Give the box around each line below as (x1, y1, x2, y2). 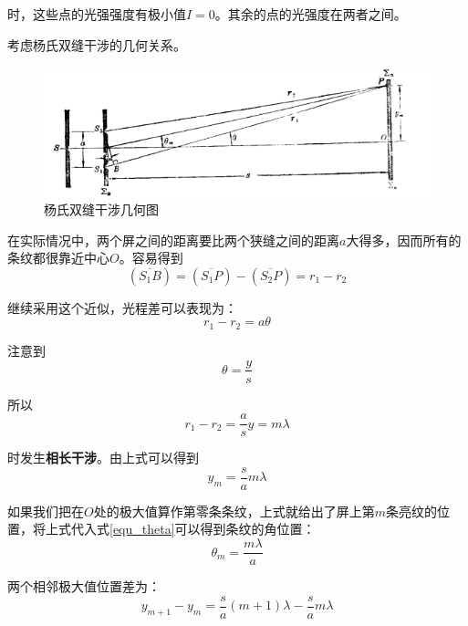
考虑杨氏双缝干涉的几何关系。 (7, 35, 186, 54)
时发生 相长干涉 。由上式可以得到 (7, 448, 199, 467)
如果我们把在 (7, 501, 84, 520)
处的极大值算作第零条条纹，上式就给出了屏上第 (93, 501, 375, 520)
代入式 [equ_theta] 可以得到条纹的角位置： (70, 519, 316, 538)
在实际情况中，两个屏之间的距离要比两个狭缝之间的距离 (7, 230, 339, 249)
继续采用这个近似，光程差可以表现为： (7, 297, 237, 317)
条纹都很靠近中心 (7, 248, 109, 267)
